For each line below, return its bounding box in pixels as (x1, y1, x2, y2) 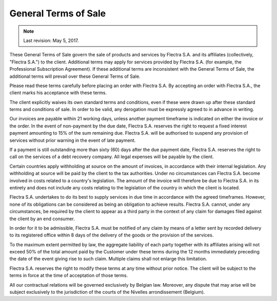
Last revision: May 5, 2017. (23, 37, 79, 44)
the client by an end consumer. (9, 216, 75, 222)
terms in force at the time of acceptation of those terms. (9, 272, 128, 278)
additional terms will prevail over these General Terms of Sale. (9, 73, 141, 79)
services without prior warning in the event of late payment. (9, 137, 136, 143)
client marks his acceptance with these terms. (9, 90, 107, 96)
